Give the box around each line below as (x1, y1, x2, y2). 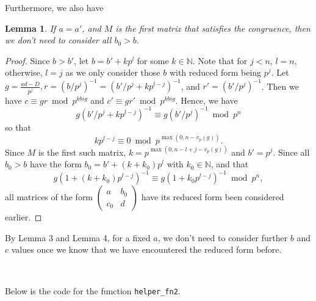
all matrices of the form (5, 190, 93, 203)
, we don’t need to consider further (157, 231, 288, 244)
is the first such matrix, (38, 145, 126, 158)
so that (5, 120, 31, 133)
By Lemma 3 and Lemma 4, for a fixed (5, 231, 151, 244)
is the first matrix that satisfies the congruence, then (115, 21, 311, 34)
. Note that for (192, 54, 248, 67)
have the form (30, 158, 82, 170)
